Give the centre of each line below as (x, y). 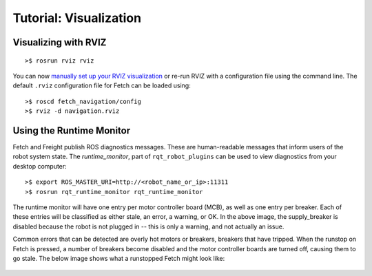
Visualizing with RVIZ (60, 42)
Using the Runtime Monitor (72, 130)
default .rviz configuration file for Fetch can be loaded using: (102, 85)
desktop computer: (40, 166)
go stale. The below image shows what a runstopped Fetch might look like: (119, 258)
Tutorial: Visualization (77, 18)
